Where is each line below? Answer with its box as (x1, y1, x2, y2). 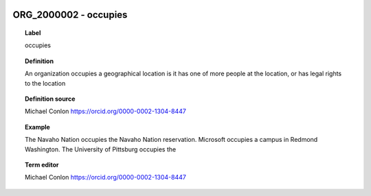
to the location (25, 79, 66, 87)
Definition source (25, 95, 76, 103)
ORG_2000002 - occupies (12, 9, 128, 21)
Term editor (25, 160, 59, 169)
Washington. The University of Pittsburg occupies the (25, 145, 177, 154)
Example (25, 123, 51, 131)
